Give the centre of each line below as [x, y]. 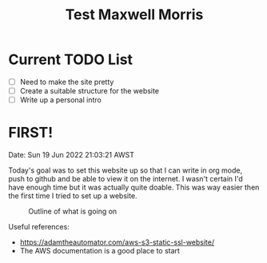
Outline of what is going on [73, 211]
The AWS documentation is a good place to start [100, 251]
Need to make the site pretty [67, 82]
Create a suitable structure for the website [90, 91]
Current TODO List [71, 60]
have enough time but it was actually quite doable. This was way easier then [134, 187]
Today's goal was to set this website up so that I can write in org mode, [126, 170]
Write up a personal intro [60, 100]
